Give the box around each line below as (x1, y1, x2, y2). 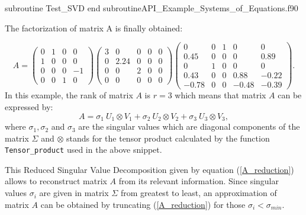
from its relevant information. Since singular (118, 175, 279, 187)
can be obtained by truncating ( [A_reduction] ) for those (40, 198, 246, 210)
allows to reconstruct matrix (5, 175, 107, 187)
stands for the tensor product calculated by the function (66, 131, 270, 144)
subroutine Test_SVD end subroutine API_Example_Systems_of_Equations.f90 (5, 2, 298, 14)
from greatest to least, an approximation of (120, 187, 277, 199)
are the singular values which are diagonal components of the (78, 120, 300, 133)
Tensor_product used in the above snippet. (5, 143, 162, 156)
